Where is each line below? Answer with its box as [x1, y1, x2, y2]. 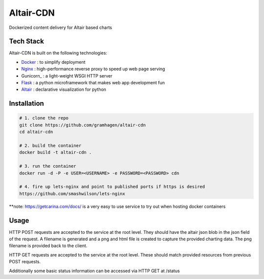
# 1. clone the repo [19, 115, 68, 121]
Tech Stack [9, 37, 44, 46]
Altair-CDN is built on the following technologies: [9, 50, 108, 56]
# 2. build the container [19, 143, 82, 148]
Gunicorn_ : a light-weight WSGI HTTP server [21, 73, 112, 78]
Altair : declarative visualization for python [21, 86, 107, 93]
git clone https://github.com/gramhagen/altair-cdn [19, 122, 146, 127]
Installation [9, 100, 44, 108]
